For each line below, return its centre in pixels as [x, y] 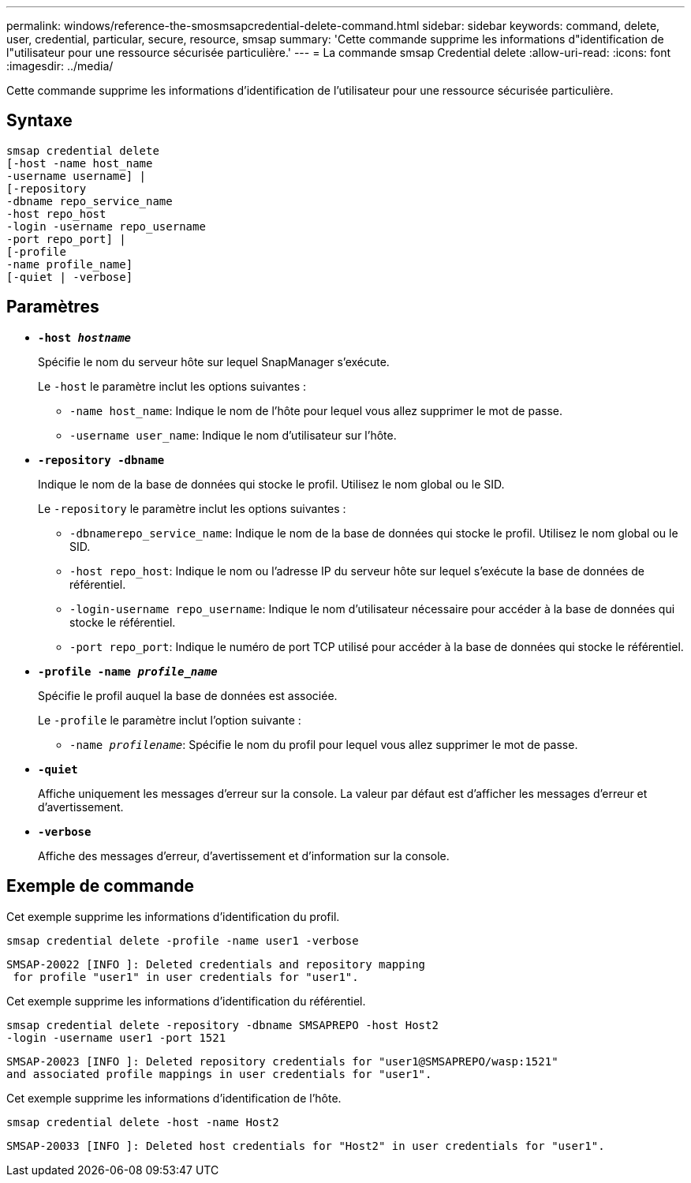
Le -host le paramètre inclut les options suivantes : [172, 386]
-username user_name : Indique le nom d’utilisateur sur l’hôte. [233, 435]
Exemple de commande [100, 886]
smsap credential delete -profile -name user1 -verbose [183, 940]
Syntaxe [39, 121]
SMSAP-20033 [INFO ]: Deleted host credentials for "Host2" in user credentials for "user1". [306, 1146]
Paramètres [53, 307]
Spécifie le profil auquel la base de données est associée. [188, 695]
